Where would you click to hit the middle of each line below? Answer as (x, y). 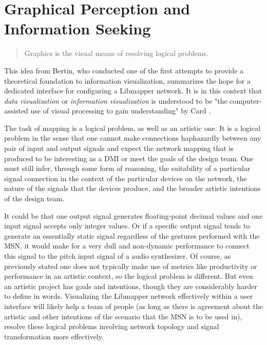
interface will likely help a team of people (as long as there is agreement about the (133, 306)
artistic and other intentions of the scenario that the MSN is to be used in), (123, 316)
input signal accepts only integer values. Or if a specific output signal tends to (127, 226)
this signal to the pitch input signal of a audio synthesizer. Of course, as (118, 256)
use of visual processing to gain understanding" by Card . (121, 111)
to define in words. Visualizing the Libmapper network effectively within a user (129, 296)
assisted (16, 111)
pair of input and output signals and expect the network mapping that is (119, 148)
